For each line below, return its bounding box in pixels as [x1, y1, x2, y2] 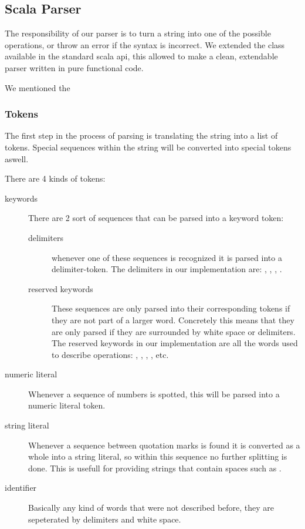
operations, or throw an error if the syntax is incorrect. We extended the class [5, 38, 285, 51]
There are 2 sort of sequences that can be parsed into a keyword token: [28, 212, 284, 224]
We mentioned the [5, 81, 70, 93]
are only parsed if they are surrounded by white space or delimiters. [52, 325, 296, 337]
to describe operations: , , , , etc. [52, 348, 169, 360]
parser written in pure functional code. [5, 61, 144, 73]
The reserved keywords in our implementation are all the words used [52, 337, 298, 349]
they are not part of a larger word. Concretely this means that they [52, 313, 294, 326]
